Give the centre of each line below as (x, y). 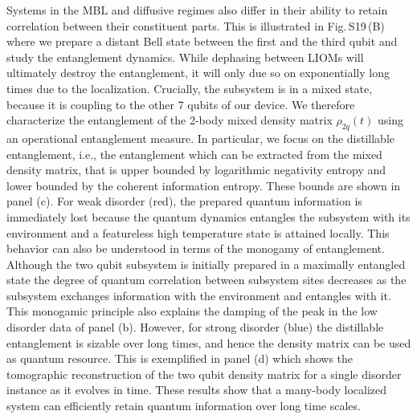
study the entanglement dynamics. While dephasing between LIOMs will (185, 57)
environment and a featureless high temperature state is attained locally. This (198, 232)
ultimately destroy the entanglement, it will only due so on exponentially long (198, 73)
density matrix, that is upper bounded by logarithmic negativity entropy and (196, 170)
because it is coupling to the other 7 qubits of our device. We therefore (181, 104)
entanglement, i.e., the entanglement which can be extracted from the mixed (194, 154)
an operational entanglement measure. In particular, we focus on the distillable (201, 138)
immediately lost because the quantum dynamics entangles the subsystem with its (208, 216)
